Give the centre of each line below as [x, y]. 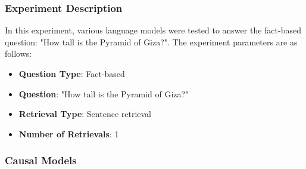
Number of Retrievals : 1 [69, 133]
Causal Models [41, 160]
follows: [18, 53]
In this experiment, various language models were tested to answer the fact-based [153, 30]
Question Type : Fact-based [72, 73]
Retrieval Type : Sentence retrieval [85, 114]
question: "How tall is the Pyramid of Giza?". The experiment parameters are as [151, 42]
